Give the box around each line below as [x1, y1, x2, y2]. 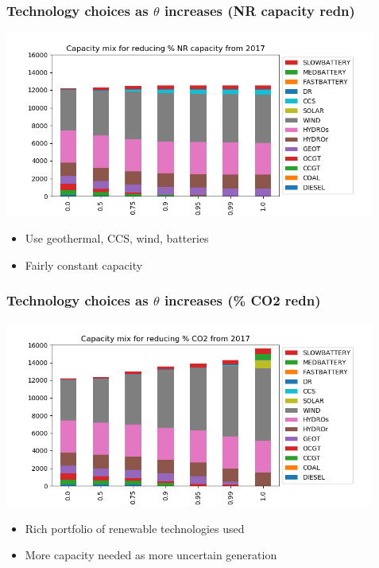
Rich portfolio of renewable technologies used [25, 519, 245, 536]
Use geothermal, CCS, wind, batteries [25, 230, 209, 247]
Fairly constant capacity [25, 256, 143, 273]
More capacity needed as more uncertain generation [25, 547, 277, 563]
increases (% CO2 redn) [164, 290, 321, 310]
